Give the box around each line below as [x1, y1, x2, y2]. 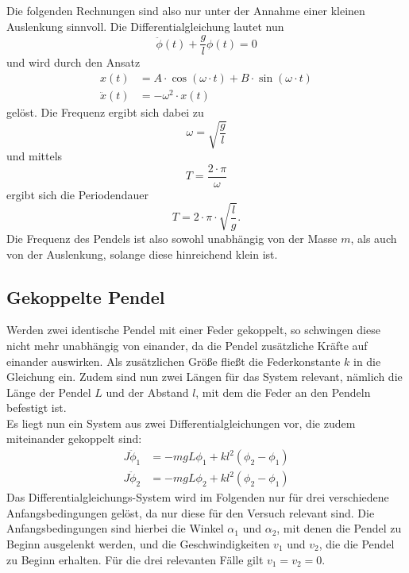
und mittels [6, 148, 63, 164]
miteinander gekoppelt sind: [6, 430, 142, 447]
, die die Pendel [318, 535, 395, 552]
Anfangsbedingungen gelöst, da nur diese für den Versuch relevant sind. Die [6, 504, 375, 521]
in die [353, 352, 381, 369]
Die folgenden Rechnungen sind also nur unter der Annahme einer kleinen [6, 2, 365, 18]
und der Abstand [106, 383, 189, 400]
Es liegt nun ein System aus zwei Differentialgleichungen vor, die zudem [6, 414, 356, 431]
